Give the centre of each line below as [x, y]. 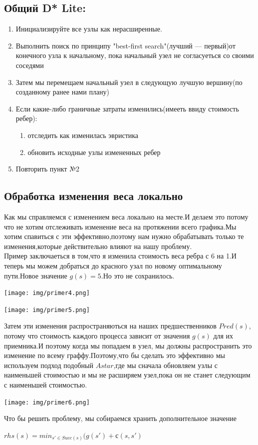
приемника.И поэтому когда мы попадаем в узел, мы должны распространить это [128, 345]
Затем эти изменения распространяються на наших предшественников [110, 326]
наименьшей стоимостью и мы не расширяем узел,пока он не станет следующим [127, 375]
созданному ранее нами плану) [63, 92]
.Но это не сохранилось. [138, 275]
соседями [30, 65]
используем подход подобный [49, 365]
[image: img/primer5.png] [47, 310]
